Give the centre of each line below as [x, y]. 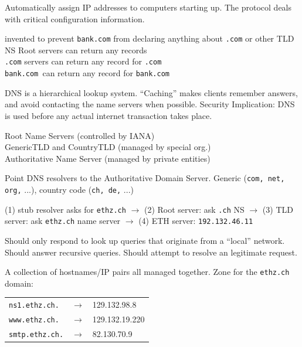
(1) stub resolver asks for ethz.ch [65, 209]
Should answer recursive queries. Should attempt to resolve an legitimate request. [151, 252]
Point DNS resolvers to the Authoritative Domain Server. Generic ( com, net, [145, 178]
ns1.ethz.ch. [34, 306]
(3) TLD [278, 209]
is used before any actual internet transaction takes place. [108, 115]
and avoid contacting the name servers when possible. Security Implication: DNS [150, 104]
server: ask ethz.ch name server [63, 221]
